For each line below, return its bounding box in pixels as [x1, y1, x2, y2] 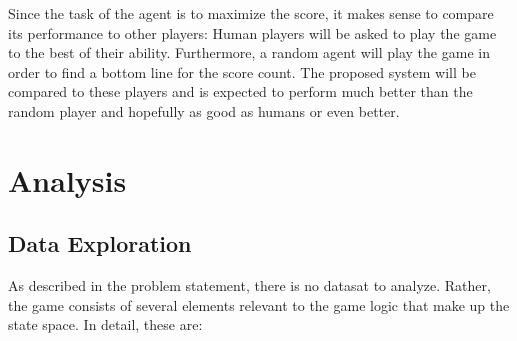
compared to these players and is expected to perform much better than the [8, 81, 473, 102]
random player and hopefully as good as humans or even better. [8, 100, 400, 121]
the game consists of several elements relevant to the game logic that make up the [8, 294, 510, 315]
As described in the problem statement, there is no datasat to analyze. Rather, [8, 275, 491, 296]
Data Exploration [8, 228, 192, 259]
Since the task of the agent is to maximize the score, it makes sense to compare [8, 3, 494, 23]
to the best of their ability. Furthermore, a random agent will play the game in [8, 42, 490, 63]
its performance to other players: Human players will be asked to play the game [8, 22, 497, 43]
